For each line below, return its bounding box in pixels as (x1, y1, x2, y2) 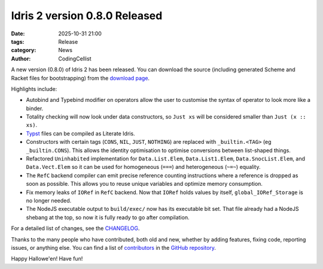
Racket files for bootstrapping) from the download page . (11, 74, 150, 81)
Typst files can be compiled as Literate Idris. (26, 129, 135, 137)
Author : (11, 55, 31, 62)
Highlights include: (11, 85, 57, 92)
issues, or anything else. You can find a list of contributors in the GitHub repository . (11, 244, 217, 251)
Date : (11, 30, 25, 37)
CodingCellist (58, 55, 92, 62)
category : (11, 47, 36, 54)
